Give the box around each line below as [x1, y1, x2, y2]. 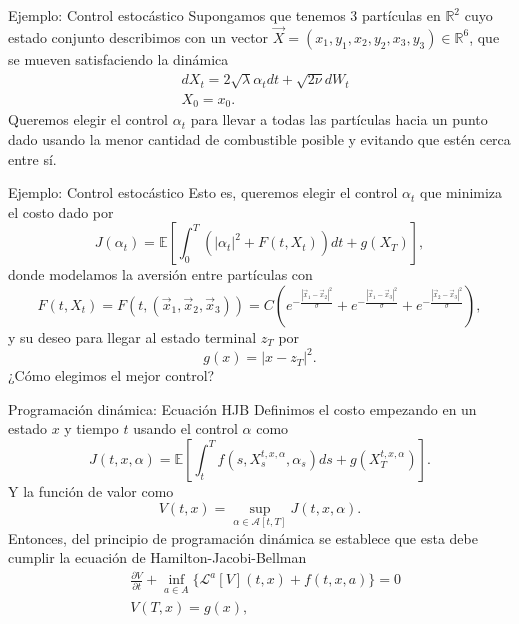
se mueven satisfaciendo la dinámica [8, 48, 229, 69]
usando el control [133, 418, 238, 439]
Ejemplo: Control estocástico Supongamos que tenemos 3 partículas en [8, 5, 441, 25]
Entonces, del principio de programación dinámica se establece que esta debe [8, 527, 478, 548]
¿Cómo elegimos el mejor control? [8, 365, 215, 386]
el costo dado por [8, 201, 114, 222]
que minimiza [420, 182, 503, 203]
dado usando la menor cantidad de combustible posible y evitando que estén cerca [8, 129, 511, 150]
